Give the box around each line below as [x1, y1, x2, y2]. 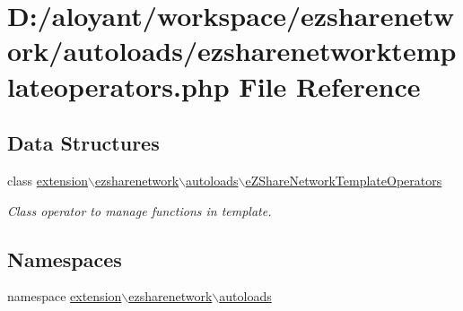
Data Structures [7, 129, 160, 157]
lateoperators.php [7, 67, 230, 104]
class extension [7, 170, 89, 189]
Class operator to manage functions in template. [7, 201, 272, 220]
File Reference [239, 67, 421, 104]
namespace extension [7, 287, 122, 306]
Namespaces [7, 245, 122, 272]
